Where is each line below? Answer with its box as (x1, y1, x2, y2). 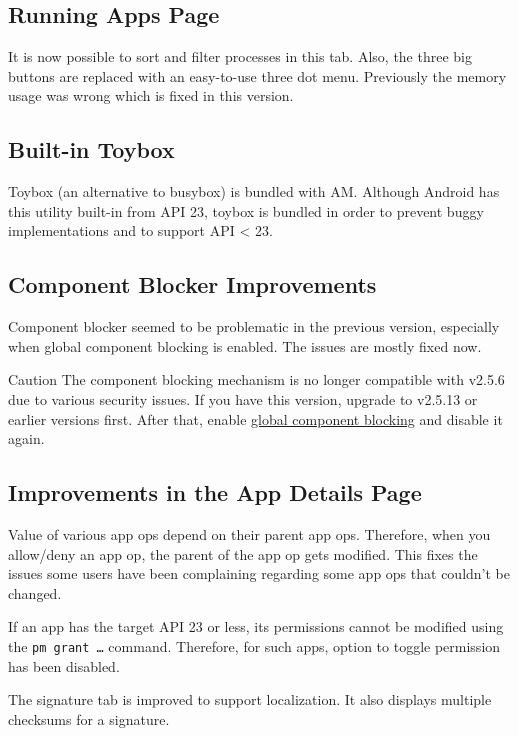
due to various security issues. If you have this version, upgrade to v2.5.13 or (8, 388, 478, 409)
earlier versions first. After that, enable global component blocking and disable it (8, 408, 503, 429)
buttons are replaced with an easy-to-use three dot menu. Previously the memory (8, 65, 507, 86)
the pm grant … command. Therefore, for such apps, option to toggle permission (8, 635, 501, 656)
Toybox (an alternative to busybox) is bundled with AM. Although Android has (8, 181, 500, 202)
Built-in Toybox (8, 134, 175, 165)
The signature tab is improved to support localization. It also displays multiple (8, 689, 492, 710)
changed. (8, 582, 62, 603)
